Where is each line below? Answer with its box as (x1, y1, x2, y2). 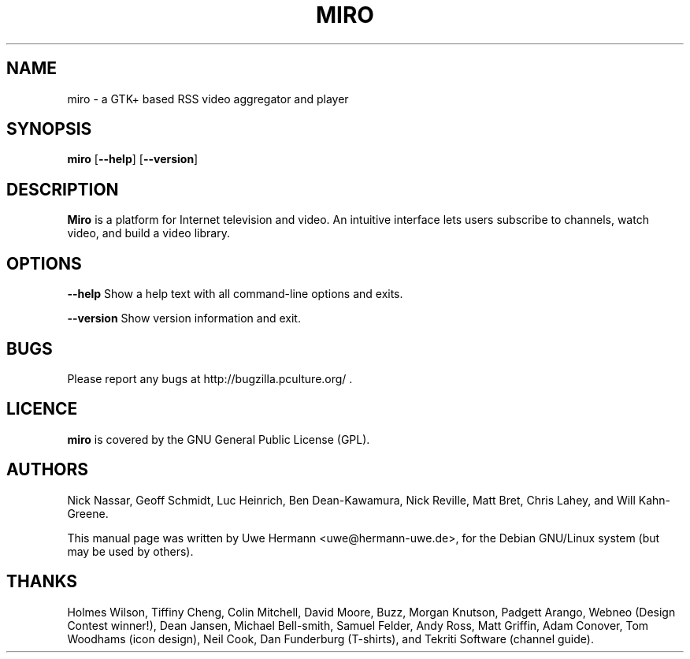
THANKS (6, 572, 78, 592)
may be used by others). (67, 544, 194, 558)
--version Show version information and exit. (67, 311, 301, 326)
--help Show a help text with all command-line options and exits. (67, 287, 403, 301)
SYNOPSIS (6, 119, 92, 140)
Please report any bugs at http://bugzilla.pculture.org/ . (67, 371, 353, 385)
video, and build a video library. (67, 226, 230, 240)
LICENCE (6, 399, 78, 419)
